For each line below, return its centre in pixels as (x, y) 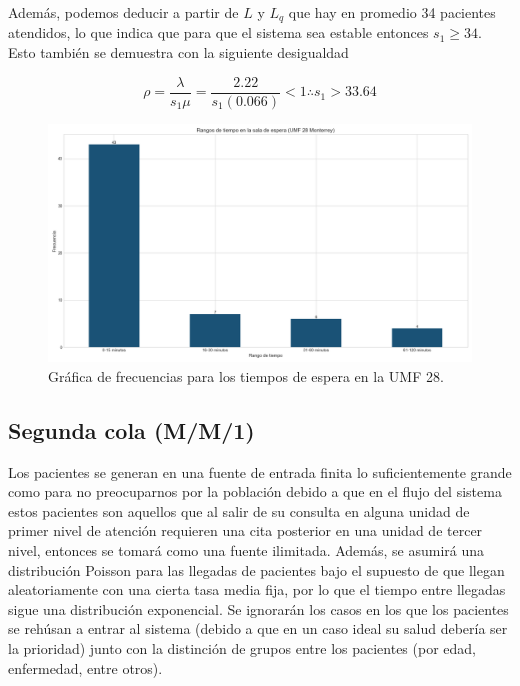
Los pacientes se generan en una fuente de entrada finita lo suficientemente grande (260, 471)
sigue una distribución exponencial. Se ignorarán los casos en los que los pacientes (258, 608)
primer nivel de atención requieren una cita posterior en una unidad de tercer (245, 530)
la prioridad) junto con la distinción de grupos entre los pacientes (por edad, (242, 647)
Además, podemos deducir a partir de (123, 12)
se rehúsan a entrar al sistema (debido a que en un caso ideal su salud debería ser (258, 628)
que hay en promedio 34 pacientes (392, 12)
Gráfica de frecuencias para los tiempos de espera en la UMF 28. (246, 375)
